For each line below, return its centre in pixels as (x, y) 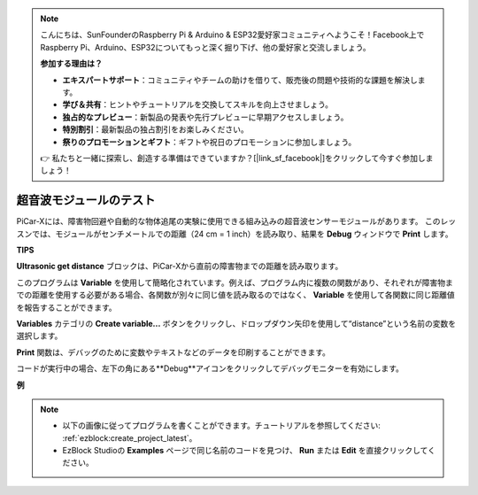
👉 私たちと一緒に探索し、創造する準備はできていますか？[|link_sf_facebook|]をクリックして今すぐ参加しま (237, 158)
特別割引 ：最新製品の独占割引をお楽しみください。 (155, 129)
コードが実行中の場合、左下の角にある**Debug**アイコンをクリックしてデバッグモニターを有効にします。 (210, 368)
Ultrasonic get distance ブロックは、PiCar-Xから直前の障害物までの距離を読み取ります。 (180, 267)
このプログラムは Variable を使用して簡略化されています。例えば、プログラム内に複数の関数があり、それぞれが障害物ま (235, 282)
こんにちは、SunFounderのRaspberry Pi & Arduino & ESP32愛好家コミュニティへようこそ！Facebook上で (232, 35)
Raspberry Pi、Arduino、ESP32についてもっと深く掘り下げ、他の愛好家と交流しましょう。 (205, 47)
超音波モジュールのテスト (86, 201)
